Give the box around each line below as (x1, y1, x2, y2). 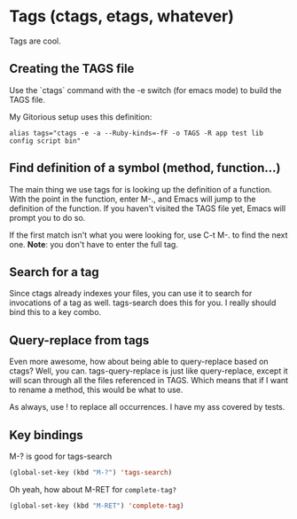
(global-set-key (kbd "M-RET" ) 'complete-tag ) (9, 501, 184, 510)
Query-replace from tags (9, 333, 150, 348)
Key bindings (9, 428, 84, 443)
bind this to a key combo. (9, 307, 102, 318)
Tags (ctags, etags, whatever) (9, 6, 235, 27)
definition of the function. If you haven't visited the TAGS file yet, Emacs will (9, 202, 286, 214)
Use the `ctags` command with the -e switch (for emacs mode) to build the (9, 84, 282, 95)
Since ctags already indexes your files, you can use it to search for (9, 288, 253, 299)
